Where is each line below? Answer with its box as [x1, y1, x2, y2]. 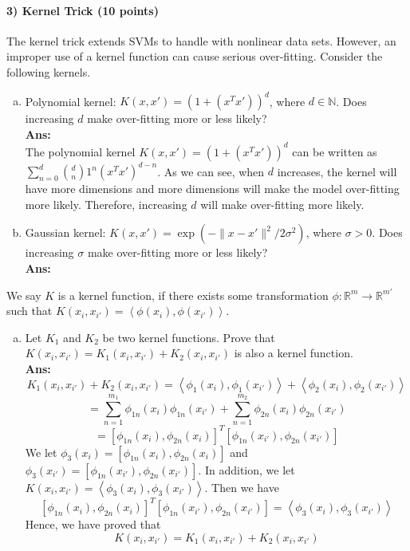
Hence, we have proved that [25, 516, 161, 533]
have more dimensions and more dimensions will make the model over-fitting [25, 180, 400, 197]
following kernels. [6, 63, 91, 80]
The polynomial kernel [25, 143, 136, 159]
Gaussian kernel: [25, 224, 106, 241]
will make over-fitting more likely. [200, 195, 365, 212]
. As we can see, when [157, 163, 265, 179]
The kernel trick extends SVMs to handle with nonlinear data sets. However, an [6, 32, 396, 49]
